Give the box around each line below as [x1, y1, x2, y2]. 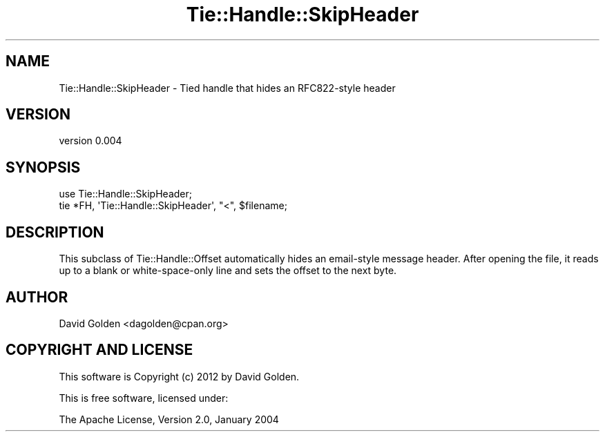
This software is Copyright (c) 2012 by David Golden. [59, 370, 300, 382]
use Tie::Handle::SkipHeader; [59, 188, 192, 200]
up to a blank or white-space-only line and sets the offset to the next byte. [59, 264, 397, 277]
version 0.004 [59, 135, 122, 147]
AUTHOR [6, 288, 68, 306]
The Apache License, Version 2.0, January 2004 [59, 413, 279, 425]
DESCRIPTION [6, 223, 104, 241]
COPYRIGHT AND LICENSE [6, 341, 193, 359]
